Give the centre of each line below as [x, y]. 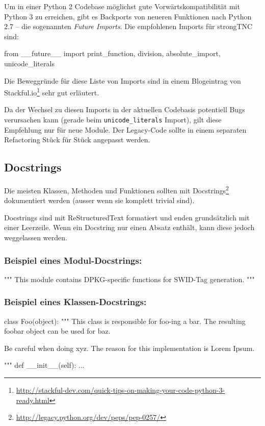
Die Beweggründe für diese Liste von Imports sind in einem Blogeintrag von [123, 80]
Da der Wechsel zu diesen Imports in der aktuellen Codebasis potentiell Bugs [125, 109]
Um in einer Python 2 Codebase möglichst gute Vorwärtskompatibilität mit [122, 6]
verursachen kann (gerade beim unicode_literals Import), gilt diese [113, 119]
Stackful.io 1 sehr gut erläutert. [52, 92]
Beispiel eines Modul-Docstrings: [73, 260]
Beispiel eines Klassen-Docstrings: [75, 302]
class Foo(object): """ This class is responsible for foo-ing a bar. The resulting [125, 321]
